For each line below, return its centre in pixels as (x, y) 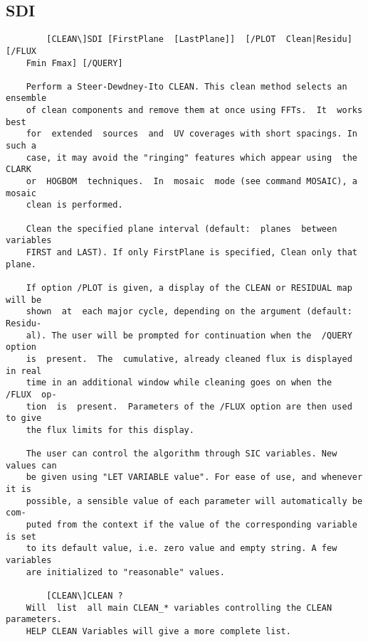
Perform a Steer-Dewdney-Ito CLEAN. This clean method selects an (186, 86)
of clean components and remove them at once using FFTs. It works (194, 111)
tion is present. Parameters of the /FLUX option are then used (189, 406)
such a (21, 146)
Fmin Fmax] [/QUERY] (74, 63)
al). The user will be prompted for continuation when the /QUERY (189, 335)
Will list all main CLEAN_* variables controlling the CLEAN (179, 608)
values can (31, 465)
